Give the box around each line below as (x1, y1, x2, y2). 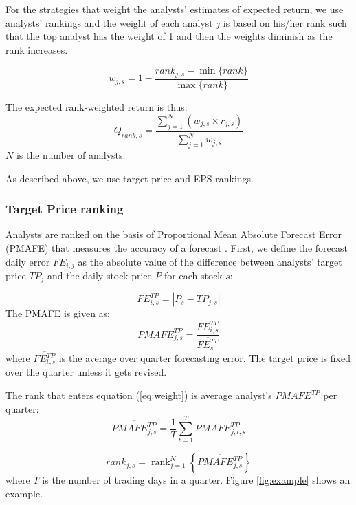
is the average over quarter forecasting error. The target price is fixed (58, 351, 351, 365)
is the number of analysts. (16, 147, 126, 162)
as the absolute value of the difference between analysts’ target (78, 254, 342, 268)
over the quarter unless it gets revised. (5, 365, 167, 379)
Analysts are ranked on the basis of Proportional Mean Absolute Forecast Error (5, 227, 342, 241)
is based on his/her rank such (223, 15, 347, 30)
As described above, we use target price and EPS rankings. (5, 171, 254, 185)
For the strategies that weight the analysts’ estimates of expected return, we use (5, 2, 344, 16)
